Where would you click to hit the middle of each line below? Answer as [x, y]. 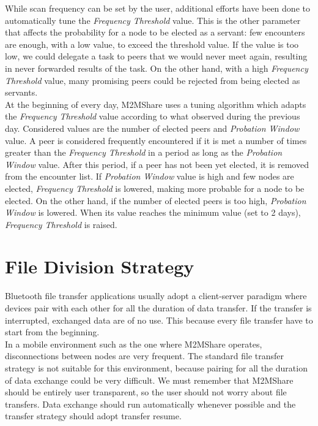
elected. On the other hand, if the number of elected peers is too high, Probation [156, 200]
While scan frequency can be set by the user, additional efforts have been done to [157, 8]
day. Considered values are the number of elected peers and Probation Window [152, 128]
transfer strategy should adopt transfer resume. [93, 416]
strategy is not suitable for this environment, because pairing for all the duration [156, 367]
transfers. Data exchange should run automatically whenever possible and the [150, 404]
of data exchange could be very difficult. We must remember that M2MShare [149, 380]
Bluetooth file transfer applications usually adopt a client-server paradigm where [156, 296]
